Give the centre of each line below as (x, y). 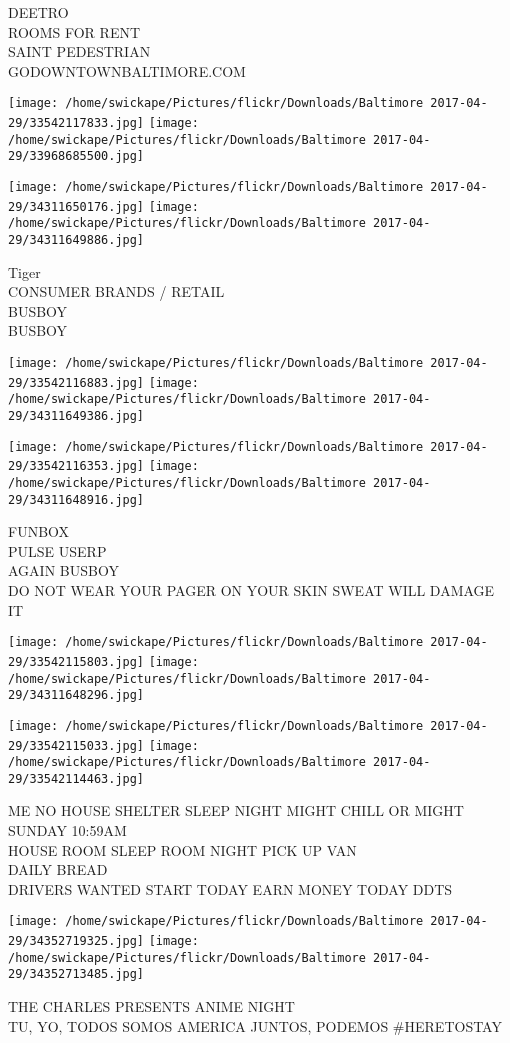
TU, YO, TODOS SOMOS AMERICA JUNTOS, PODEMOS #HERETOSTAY (255, 1025)
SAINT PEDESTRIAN (79, 51)
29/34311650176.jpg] (76, 206)
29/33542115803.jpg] (76, 661)
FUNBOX (39, 531)
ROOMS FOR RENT (74, 31)
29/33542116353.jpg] (76, 466)
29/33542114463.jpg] (76, 778)
